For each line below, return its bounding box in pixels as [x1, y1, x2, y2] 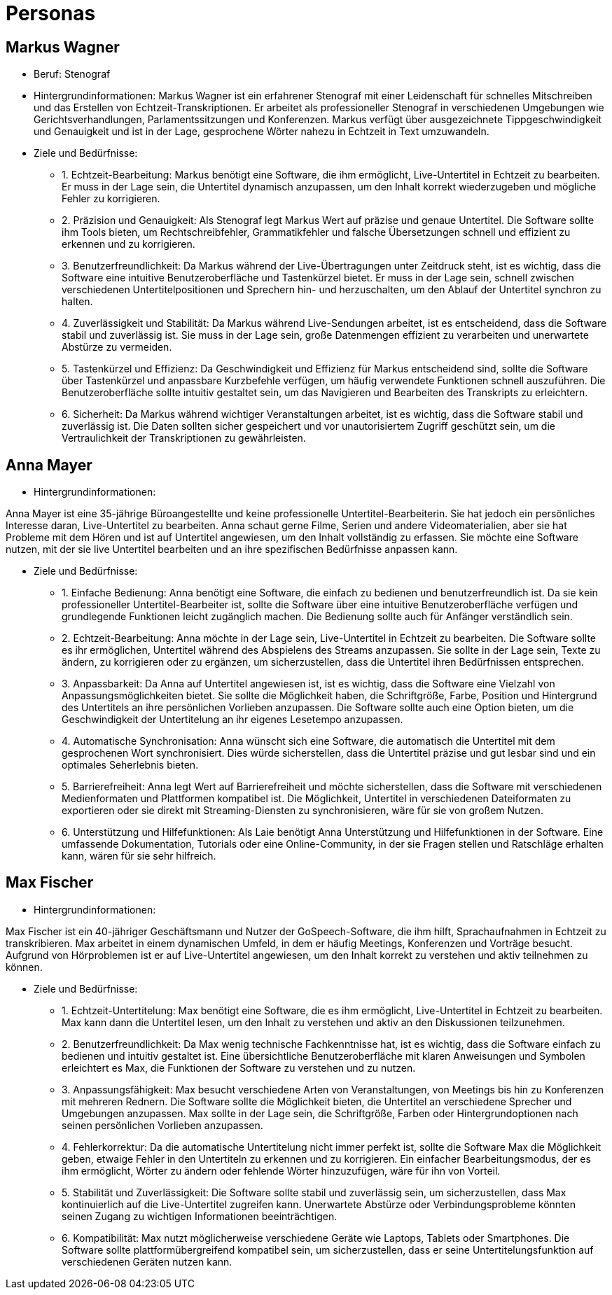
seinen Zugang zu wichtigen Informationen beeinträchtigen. [62, 1210, 338, 1222]
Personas [6, 1, 96, 25]
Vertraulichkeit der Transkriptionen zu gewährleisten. [62, 432, 306, 444]
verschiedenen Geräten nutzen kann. [62, 1255, 232, 1268]
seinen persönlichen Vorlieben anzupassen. [62, 1119, 263, 1131]
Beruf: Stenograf [34, 68, 111, 80]
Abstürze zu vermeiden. [62, 341, 172, 353]
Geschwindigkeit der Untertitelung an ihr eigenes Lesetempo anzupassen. [62, 713, 403, 726]
